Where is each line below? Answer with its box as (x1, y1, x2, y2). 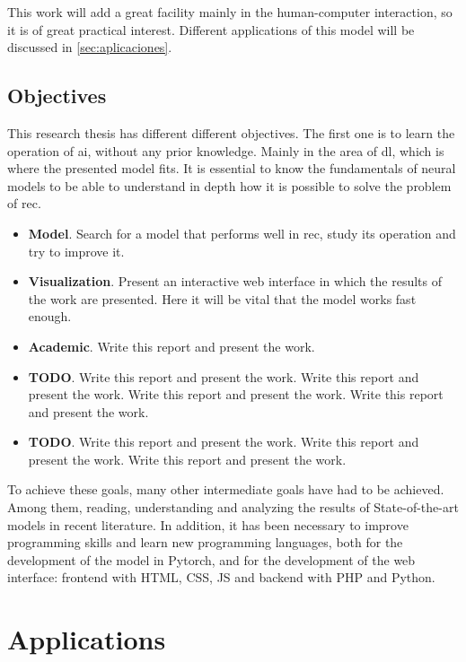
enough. (28, 307, 72, 326)
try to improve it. (28, 241, 125, 260)
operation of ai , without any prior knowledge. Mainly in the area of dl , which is (7, 141, 444, 160)
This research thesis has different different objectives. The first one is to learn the (7, 123, 455, 142)
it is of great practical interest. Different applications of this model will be (7, 20, 415, 39)
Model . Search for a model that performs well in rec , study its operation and (28, 223, 456, 242)
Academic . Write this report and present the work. (28, 336, 315, 355)
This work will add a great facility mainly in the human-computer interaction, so (7, 3, 453, 21)
